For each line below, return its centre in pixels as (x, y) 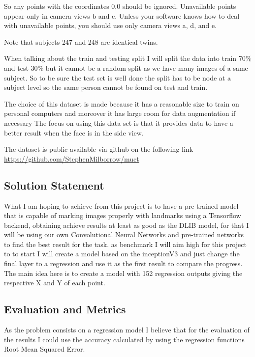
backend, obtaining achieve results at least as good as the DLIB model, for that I (127, 225)
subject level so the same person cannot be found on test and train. (106, 87)
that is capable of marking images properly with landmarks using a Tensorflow (123, 215)
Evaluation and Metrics (65, 309)
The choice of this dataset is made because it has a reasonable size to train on (122, 103)
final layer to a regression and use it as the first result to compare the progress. (123, 263)
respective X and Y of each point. (55, 283)
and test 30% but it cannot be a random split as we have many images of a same (126, 68)
